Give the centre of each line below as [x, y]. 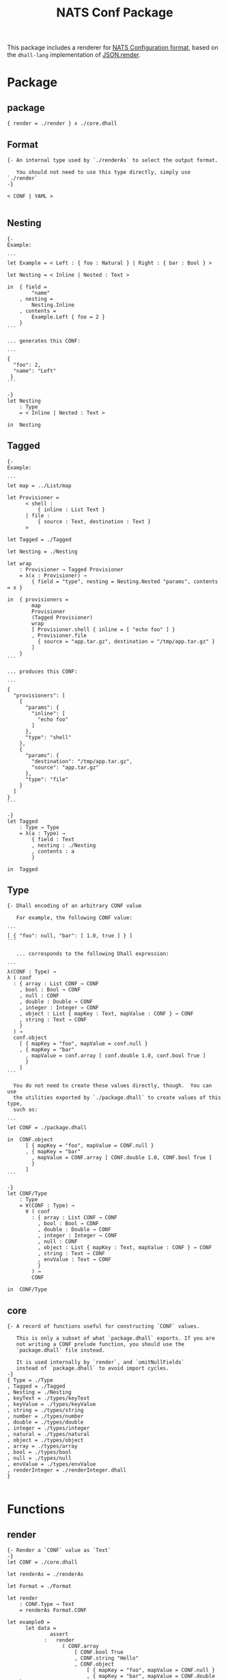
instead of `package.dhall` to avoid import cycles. [92, 1368]
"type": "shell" [48, 737]
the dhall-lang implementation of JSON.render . [74, 55]
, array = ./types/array [42, 1446]
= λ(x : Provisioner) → [53, 576]
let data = [41, 1629]
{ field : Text [53, 839]
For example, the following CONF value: [74, 918]
